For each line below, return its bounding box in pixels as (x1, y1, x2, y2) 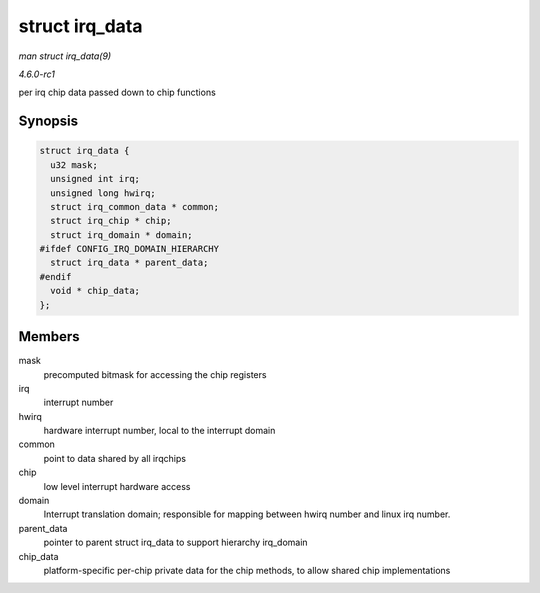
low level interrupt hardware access (43, 480, 191, 492)
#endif (39, 271, 72, 282)
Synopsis (18, 113, 79, 130)
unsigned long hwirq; (50, 187, 157, 199)
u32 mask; (50, 159, 99, 170)
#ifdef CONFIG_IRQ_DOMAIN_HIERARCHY (39, 243, 220, 255)
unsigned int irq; (50, 173, 140, 185)
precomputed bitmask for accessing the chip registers (43, 368, 267, 380)
